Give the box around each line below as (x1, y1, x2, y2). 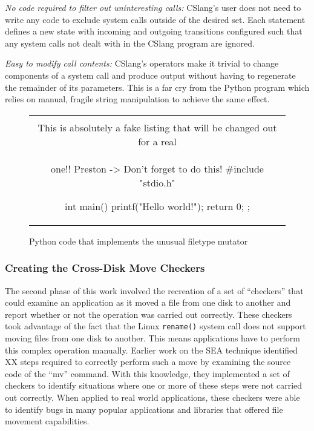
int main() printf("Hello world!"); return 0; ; (65, 199, 250, 213)
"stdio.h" (139, 175, 175, 189)
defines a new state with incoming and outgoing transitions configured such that (5, 25, 303, 38)
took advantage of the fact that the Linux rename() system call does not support (5, 320, 306, 332)
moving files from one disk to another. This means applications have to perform (5, 332, 300, 344)
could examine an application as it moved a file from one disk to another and (5, 296, 291, 309)
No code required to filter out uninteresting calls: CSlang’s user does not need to (5, 1, 301, 13)
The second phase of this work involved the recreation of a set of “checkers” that (5, 284, 304, 297)
